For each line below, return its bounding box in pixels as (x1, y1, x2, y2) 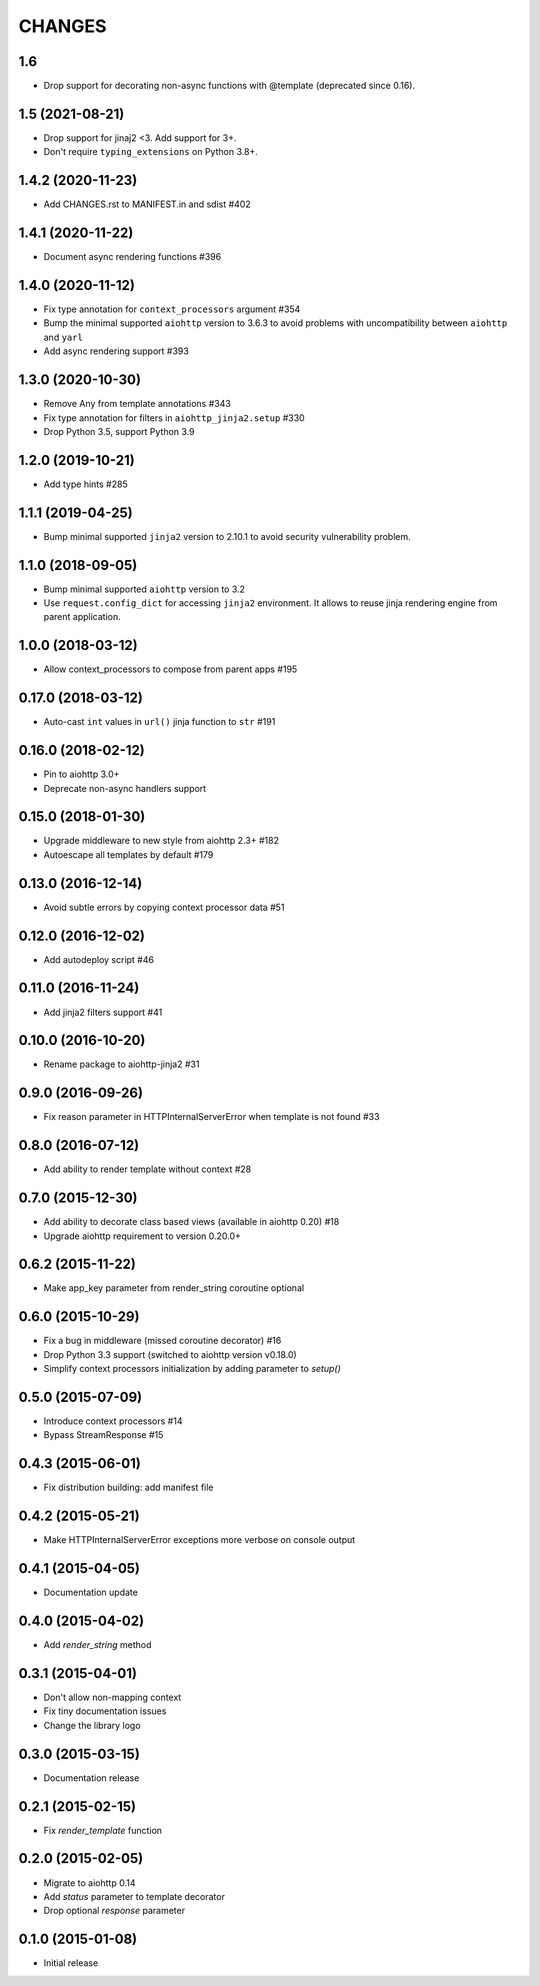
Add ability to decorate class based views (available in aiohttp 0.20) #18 (43, 1216, 340, 1228)
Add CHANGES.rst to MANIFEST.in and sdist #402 (43, 198, 251, 210)
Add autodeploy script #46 (43, 953, 155, 965)
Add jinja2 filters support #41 (43, 1006, 163, 1018)
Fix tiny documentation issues (43, 1705, 167, 1717)
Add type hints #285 (43, 478, 129, 490)
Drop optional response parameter (43, 1905, 185, 1917)
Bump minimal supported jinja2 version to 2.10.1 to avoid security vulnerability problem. (43, 530, 412, 542)
